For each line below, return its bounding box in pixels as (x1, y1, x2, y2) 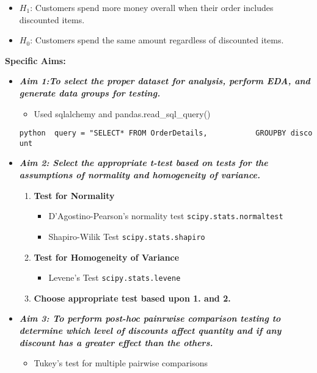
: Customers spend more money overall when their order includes (30, 1, 274, 13)
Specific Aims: (5, 54, 66, 67)
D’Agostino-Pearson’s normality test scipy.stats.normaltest (48, 209, 283, 222)
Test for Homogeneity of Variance (34, 250, 180, 263)
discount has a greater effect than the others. (19, 336, 213, 349)
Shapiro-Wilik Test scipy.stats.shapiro (48, 230, 205, 242)
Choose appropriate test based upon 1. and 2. (34, 291, 231, 304)
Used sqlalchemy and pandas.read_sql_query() (34, 107, 211, 120)
